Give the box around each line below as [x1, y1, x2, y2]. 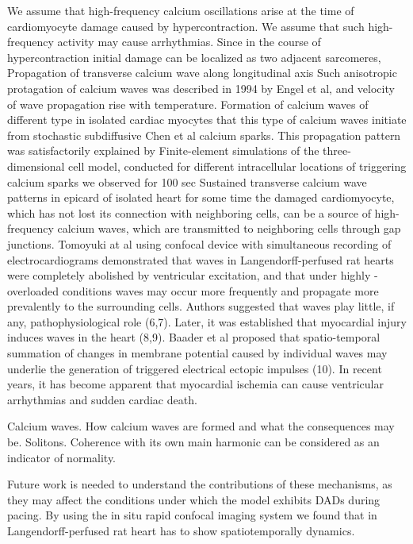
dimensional [7, 157, 65, 174]
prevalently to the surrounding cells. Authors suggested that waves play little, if [7, 298, 395, 314]
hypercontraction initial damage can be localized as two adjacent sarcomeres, [7, 48, 381, 65]
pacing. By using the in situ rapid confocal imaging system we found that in [7, 507, 377, 523]
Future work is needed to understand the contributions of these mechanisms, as [7, 476, 392, 492]
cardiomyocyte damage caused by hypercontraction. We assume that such [7, 17, 365, 34]
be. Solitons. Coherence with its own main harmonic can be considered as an [7, 434, 380, 450]
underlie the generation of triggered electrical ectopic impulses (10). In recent [7, 360, 382, 376]
